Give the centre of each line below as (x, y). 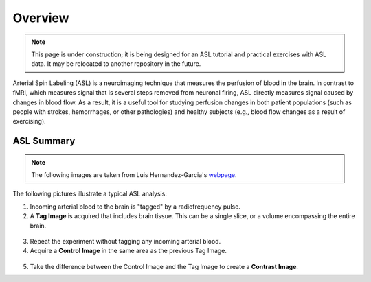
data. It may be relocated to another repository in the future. (116, 64)
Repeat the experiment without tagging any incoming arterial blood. (125, 242)
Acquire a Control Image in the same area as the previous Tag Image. (128, 251)
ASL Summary (44, 141)
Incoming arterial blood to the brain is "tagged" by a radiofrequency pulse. (135, 207)
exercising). (29, 121)
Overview (41, 18)
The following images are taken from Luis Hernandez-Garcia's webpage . (134, 175)
